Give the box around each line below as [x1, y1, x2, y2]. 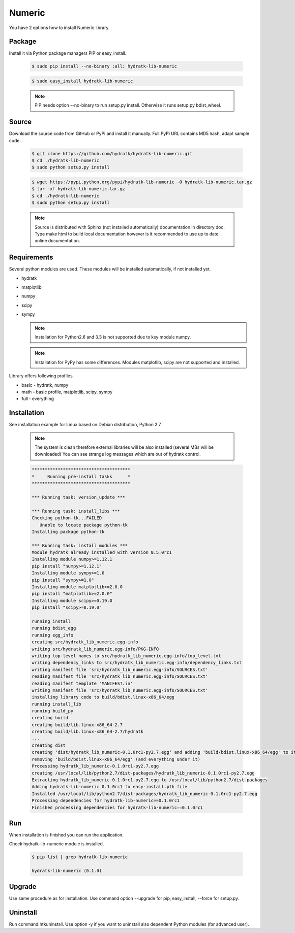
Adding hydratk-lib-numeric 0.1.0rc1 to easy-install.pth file [31, 784, 188, 790]
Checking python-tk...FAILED [31, 515, 102, 521]
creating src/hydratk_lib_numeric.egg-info [31, 639, 139, 645]
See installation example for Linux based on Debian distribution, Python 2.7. [9, 422, 162, 428]
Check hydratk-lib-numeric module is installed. [9, 841, 104, 847]
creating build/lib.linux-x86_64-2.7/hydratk [31, 729, 144, 734]
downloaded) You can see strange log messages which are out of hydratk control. [34, 451, 201, 457]
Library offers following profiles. [9, 373, 74, 379]
